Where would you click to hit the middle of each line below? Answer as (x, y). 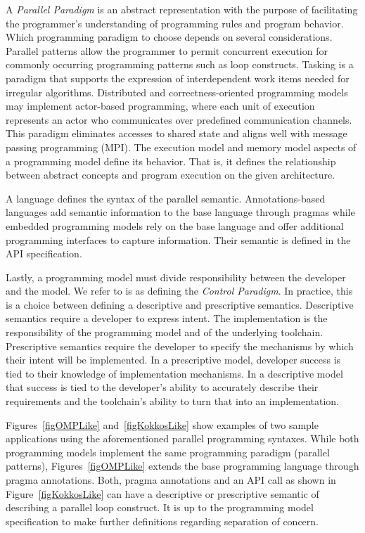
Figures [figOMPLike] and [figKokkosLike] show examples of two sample (162, 424)
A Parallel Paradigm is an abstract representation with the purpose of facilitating (182, 9)
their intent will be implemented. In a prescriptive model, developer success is (173, 360)
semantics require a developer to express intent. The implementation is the (167, 318)
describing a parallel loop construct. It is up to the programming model (160, 507)
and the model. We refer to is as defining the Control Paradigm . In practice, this (179, 291)
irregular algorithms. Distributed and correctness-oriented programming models (177, 92)
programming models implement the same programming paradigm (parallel (168, 452)
